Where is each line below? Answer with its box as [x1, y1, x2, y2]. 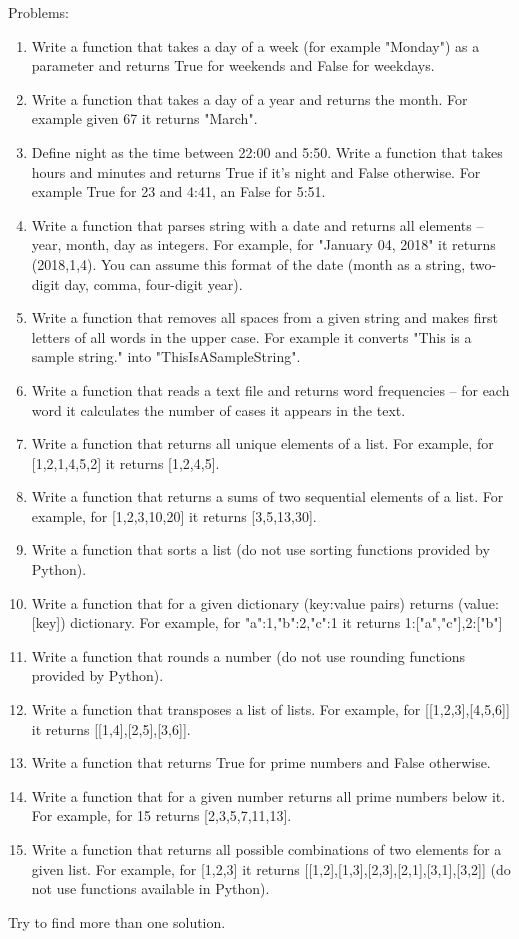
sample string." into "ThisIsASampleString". [31, 346, 301, 367]
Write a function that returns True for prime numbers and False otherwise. [31, 752, 491, 773]
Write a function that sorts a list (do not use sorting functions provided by [31, 539, 490, 560]
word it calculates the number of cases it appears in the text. [31, 399, 406, 420]
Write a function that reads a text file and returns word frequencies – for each [31, 379, 510, 400]
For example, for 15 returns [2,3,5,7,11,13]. [31, 805, 292, 826]
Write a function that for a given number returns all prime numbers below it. [31, 785, 506, 806]
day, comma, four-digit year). [64, 273, 243, 294]
